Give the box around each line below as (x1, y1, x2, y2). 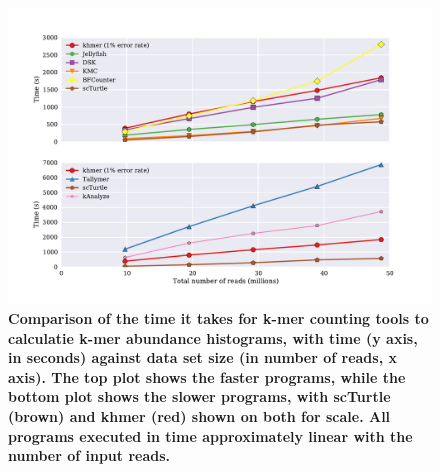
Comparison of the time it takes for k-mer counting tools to (8, 308, 429, 329)
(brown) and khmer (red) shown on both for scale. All (8, 406, 391, 427)
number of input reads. (8, 445, 171, 466)
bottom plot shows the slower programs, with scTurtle (8, 386, 391, 407)
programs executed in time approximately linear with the (8, 425, 413, 446)
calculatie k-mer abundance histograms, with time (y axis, (8, 327, 418, 348)
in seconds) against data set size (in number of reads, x (8, 347, 397, 368)
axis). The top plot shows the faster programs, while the (8, 366, 406, 387)
